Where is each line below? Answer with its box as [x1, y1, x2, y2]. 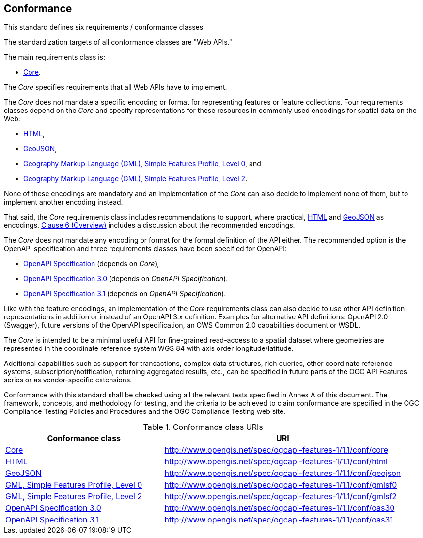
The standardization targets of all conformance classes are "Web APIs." [4, 38, 233, 47]
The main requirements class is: [4, 53, 106, 62]
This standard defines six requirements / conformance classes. [4, 23, 205, 32]
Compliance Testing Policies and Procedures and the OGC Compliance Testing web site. [4, 407, 286, 416]
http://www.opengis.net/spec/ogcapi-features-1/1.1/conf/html [164, 457, 388, 467]
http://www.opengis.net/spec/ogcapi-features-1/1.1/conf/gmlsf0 [164, 480, 397, 490]
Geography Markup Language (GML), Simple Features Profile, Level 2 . [23, 174, 248, 183]
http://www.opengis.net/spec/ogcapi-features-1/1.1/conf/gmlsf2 [164, 491, 397, 502]
